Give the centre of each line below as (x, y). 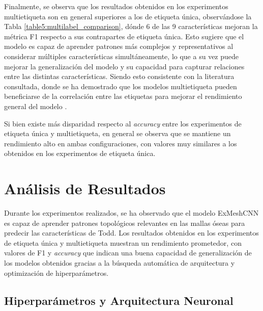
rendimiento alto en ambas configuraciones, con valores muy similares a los (121, 143)
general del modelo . (36, 106)
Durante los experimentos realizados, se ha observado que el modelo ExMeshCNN (131, 213)
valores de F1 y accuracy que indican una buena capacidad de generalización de (128, 253)
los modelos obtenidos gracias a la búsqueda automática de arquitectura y (120, 263)
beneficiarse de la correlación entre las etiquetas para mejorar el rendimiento (123, 96)
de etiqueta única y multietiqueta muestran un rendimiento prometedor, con (123, 242)
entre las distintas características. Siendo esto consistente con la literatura (119, 76)
